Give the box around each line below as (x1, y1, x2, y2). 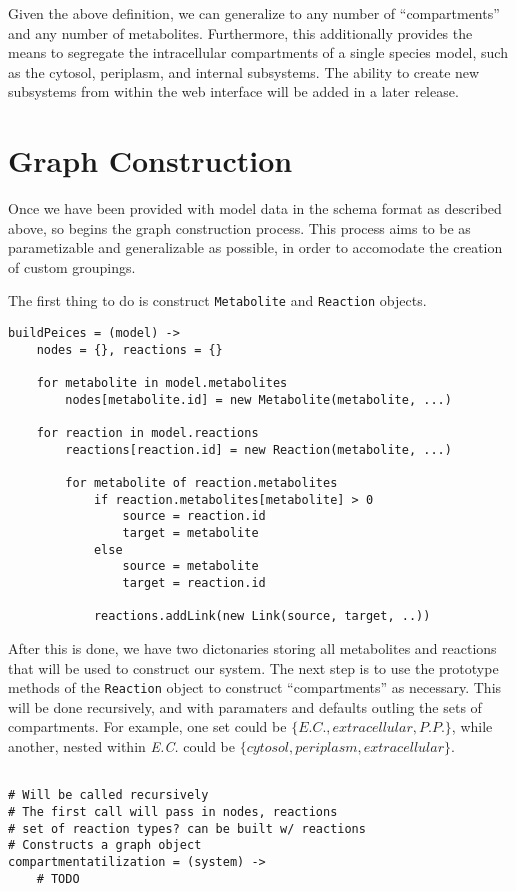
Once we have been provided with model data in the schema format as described (8, 198, 502, 219)
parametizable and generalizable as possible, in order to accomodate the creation (8, 237, 503, 258)
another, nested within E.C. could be (8, 735, 235, 756)
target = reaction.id (122, 575, 266, 590)
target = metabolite (122, 526, 259, 540)
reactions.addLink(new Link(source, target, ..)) (93, 609, 431, 624)
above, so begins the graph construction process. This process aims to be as (8, 217, 471, 238)
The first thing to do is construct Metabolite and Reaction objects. (8, 290, 427, 311)
